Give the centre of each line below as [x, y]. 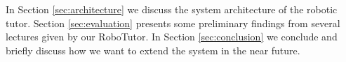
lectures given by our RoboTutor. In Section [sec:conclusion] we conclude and [172, 37]
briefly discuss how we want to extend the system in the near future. [153, 50]
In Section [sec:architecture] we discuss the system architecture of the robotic [172, 9]
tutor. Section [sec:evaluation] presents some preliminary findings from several [173, 23]
